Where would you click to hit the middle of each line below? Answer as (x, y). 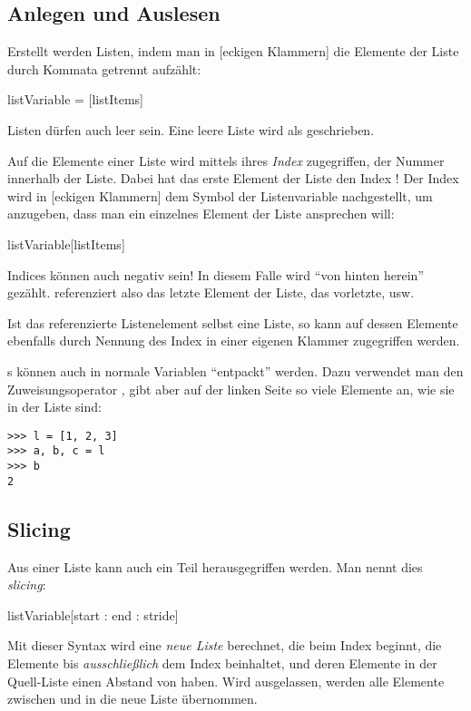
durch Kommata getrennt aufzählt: (104, 68)
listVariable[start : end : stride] (93, 614)
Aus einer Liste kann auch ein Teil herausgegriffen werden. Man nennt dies (215, 566)
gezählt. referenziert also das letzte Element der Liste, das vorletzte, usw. (211, 292)
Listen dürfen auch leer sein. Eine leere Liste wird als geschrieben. (191, 129)
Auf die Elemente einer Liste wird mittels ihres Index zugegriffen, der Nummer (226, 160)
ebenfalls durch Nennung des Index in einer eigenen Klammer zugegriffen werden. (234, 341)
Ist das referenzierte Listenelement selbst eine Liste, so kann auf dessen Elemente (233, 322)
